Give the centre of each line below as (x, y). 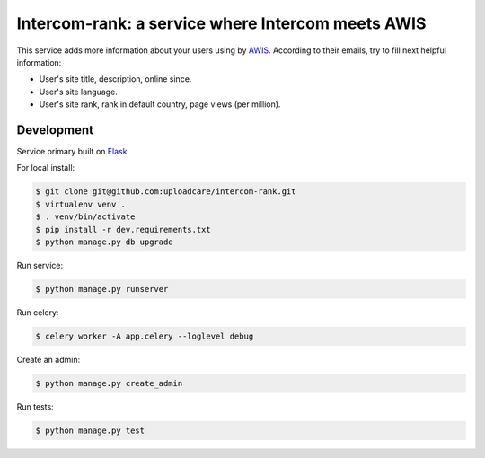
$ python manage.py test (90, 430)
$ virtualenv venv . (80, 204)
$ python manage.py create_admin (109, 383)
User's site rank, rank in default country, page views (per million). (160, 104)
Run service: (40, 265)
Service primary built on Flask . (73, 152)
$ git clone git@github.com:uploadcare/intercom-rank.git (166, 192)
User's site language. (79, 92)
